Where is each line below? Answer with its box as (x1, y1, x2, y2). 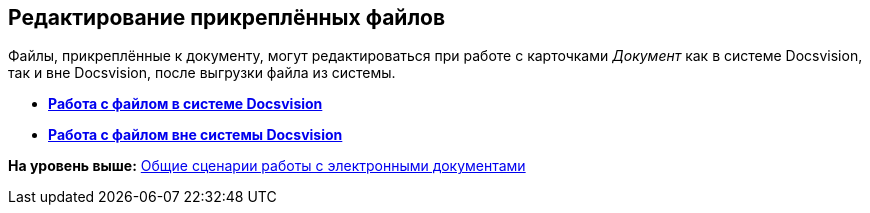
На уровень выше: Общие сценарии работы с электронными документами (8, 157, 526, 175)
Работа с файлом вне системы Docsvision (48, 126, 343, 144)
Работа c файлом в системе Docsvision (48, 95, 323, 113)
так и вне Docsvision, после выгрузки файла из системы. (8, 64, 396, 82)
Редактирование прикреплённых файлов (8, 5, 446, 30)
